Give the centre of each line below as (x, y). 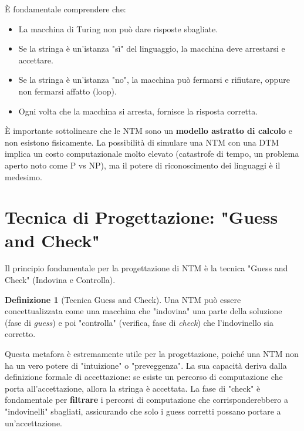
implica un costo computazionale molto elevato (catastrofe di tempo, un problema (152, 154)
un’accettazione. (33, 422)
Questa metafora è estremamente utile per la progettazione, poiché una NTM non (152, 353)
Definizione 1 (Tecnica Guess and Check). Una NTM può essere (123, 299)
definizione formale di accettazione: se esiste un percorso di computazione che (144, 377)
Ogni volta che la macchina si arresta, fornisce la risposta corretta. (138, 111)
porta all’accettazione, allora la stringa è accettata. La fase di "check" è (133, 388)
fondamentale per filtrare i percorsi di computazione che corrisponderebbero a (146, 400)
